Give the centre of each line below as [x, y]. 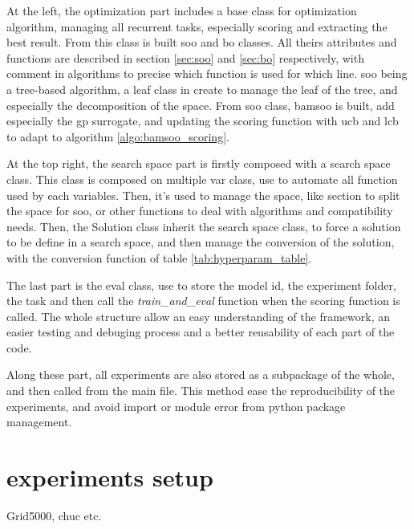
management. [39, 422]
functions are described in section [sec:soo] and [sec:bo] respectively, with [185, 57]
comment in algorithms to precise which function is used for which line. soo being [207, 73]
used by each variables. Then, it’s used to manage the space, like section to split [203, 195]
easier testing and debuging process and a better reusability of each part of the [201, 332]
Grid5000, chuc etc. [54, 515]
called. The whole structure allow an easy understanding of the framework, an [198, 316]
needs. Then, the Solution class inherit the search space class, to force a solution [204, 226]
